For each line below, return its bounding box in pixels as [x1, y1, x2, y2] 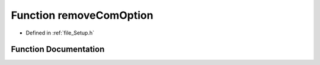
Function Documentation [11, 45, 105, 54]
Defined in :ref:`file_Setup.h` [25, 29, 95, 36]
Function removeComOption [11, 9, 153, 22]
